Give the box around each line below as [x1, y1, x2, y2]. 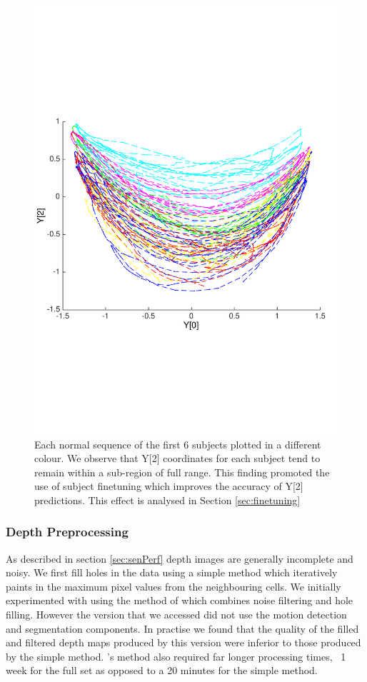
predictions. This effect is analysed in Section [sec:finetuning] [34, 492, 301, 507]
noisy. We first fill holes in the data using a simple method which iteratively [6, 565, 338, 580]
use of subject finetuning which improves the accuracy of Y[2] [34, 478, 303, 493]
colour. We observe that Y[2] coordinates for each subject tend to [34, 451, 321, 466]
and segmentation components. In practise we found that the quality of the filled [6, 621, 359, 636]
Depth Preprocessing [6, 523, 129, 541]
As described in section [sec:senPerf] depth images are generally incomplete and [6, 551, 353, 566]
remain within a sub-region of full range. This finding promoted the [34, 464, 330, 479]
